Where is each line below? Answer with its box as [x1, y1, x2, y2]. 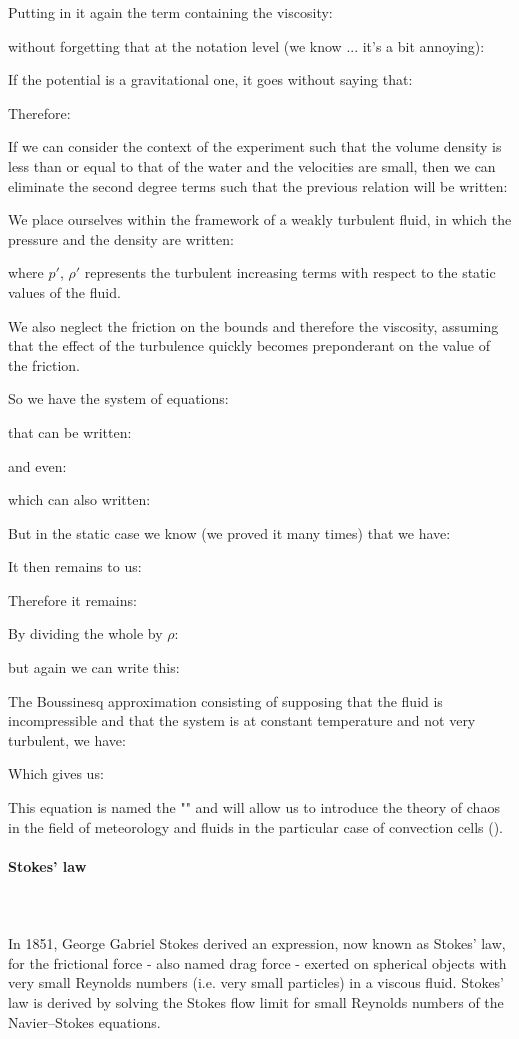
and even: [8, 455, 67, 476]
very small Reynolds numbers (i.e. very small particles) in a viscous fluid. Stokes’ [8, 972, 505, 993]
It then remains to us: [8, 556, 142, 577]
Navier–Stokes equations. [8, 1011, 161, 1032]
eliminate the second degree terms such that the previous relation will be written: [8, 175, 508, 196]
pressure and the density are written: [8, 228, 234, 249]
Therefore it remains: [8, 589, 137, 610]
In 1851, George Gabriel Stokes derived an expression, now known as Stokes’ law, [8, 933, 506, 954]
